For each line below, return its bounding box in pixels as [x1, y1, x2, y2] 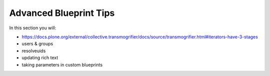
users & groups [21, 41, 53, 47]
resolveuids [21, 48, 46, 54]
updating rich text [21, 55, 58, 61]
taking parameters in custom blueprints [21, 62, 102, 68]
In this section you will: [9, 25, 56, 31]
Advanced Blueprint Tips [9, 7, 115, 18]
